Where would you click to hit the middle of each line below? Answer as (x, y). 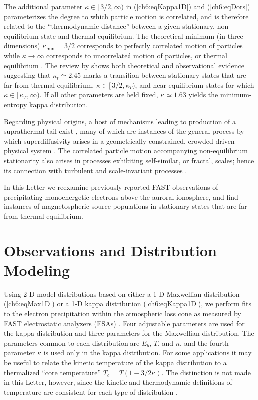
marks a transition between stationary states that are (164, 75)
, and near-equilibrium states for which (194, 85)
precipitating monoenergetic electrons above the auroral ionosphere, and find (121, 196)
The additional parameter (43, 6)
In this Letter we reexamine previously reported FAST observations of (111, 187)
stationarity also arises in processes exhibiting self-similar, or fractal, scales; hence (129, 160)
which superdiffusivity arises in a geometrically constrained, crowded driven (119, 140)
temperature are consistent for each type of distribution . (91, 391)
